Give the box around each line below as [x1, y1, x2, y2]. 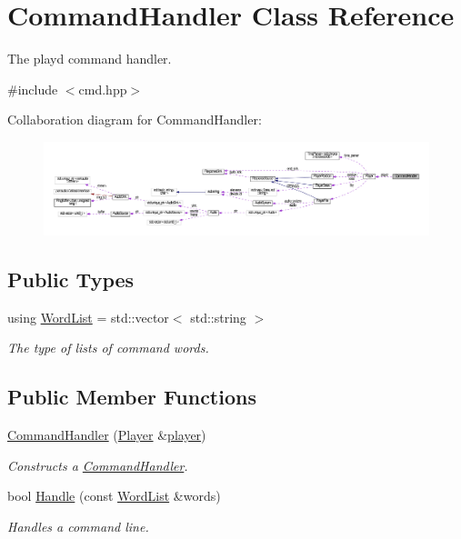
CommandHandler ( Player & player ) [7, 425, 206, 444]
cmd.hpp [78, 79, 127, 98]
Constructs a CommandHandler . [7, 455, 188, 474]
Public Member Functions [7, 383, 256, 411]
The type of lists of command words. [7, 338, 209, 357]
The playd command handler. [7, 49, 172, 68]
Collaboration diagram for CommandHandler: [7, 110, 262, 129]
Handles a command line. [7, 516, 149, 535]
